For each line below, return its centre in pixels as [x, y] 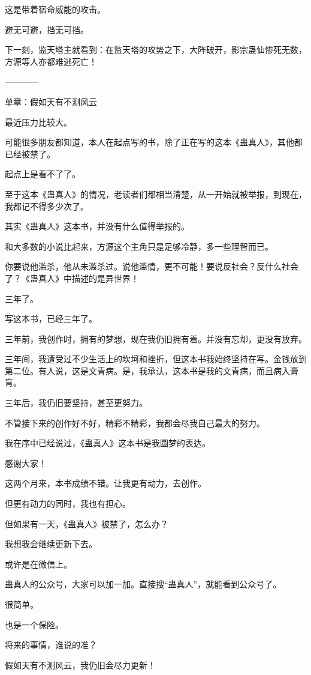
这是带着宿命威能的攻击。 [55, 9]
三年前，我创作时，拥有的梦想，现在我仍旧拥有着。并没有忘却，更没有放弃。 [156, 338]
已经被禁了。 [30, 153]
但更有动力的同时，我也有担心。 [68, 504]
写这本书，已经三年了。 [51, 319]
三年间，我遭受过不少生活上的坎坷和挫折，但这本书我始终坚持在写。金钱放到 [156, 359]
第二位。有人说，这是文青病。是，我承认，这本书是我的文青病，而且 [139, 370]
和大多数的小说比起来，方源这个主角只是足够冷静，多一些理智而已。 [139, 246]
